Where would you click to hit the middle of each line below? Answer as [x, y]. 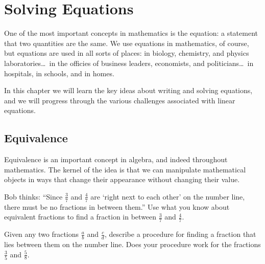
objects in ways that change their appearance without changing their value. [122, 179]
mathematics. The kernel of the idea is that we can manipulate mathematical [125, 169]
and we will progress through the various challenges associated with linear [120, 100]
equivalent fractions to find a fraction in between [80, 217]
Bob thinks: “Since [33, 196]
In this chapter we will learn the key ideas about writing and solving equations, [128, 90]
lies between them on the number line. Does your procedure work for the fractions [132, 244]
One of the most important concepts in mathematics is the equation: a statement [131, 33]
